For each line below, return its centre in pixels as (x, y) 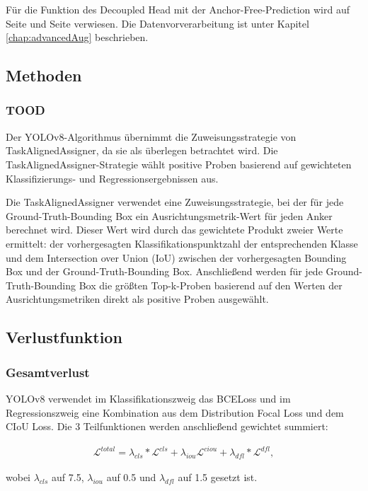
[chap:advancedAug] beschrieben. (77, 37)
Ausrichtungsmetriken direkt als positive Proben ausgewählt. (137, 299)
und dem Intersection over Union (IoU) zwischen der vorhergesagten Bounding (176, 257)
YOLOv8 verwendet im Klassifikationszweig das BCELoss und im (148, 398)
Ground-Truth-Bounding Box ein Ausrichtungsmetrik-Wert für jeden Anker (169, 215)
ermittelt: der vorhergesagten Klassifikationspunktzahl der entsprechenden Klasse (182, 243)
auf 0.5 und (131, 477)
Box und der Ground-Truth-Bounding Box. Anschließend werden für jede (164, 271)
